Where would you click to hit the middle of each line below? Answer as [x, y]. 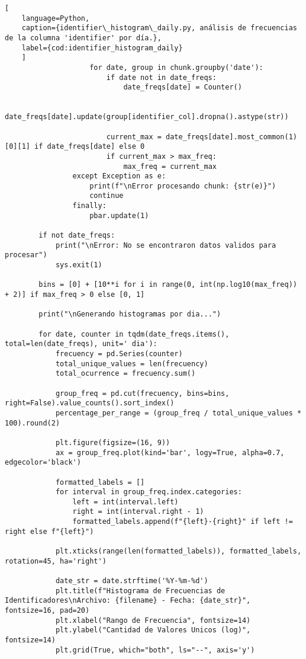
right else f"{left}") [49, 531]
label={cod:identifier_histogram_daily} [102, 48]
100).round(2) [33, 423]
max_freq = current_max [170, 166]
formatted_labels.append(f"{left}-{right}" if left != [183, 522]
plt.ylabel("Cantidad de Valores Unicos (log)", [153, 630]
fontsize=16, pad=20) [47, 611]
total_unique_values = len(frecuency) [132, 364]
